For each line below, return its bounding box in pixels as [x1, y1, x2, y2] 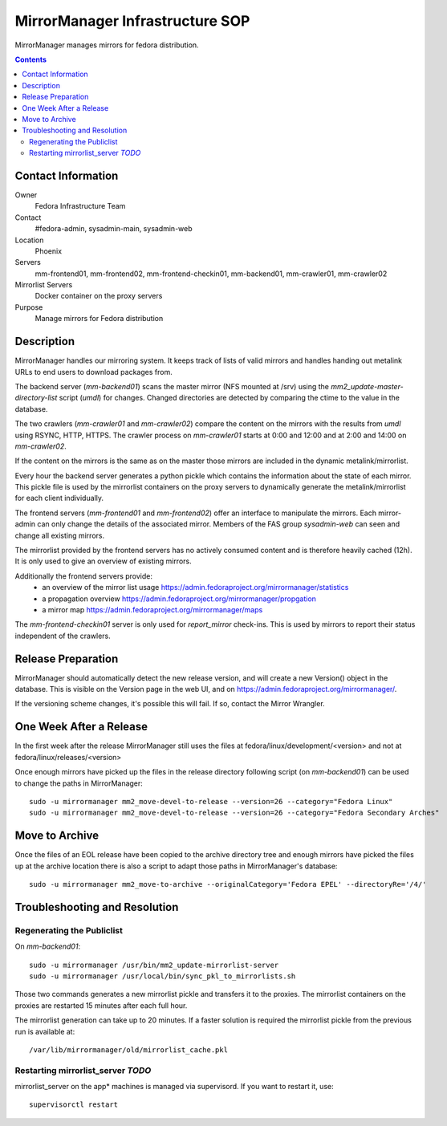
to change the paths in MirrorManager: [14, 778, 144, 788]
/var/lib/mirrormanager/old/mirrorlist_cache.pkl [29, 1045, 229, 1055]
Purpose [14, 302, 43, 312]
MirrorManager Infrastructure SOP [14, 12, 250, 30]
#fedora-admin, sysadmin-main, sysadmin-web [35, 224, 193, 234]
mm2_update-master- [330, 381, 404, 391]
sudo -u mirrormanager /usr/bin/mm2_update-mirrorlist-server [29, 960, 279, 969]
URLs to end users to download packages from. [14, 367, 173, 376]
